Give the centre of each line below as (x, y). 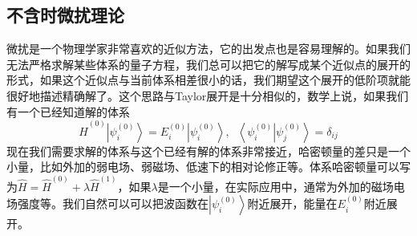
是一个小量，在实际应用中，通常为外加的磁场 (275, 186)
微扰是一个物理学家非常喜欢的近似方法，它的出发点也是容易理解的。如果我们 (208, 49)
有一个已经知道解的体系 (68, 111)
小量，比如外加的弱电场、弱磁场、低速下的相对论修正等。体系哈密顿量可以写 (208, 167)
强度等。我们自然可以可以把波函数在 (113, 203)
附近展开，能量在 (292, 203)
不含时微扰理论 (65, 15)
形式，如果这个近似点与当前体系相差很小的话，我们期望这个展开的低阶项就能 (208, 80)
